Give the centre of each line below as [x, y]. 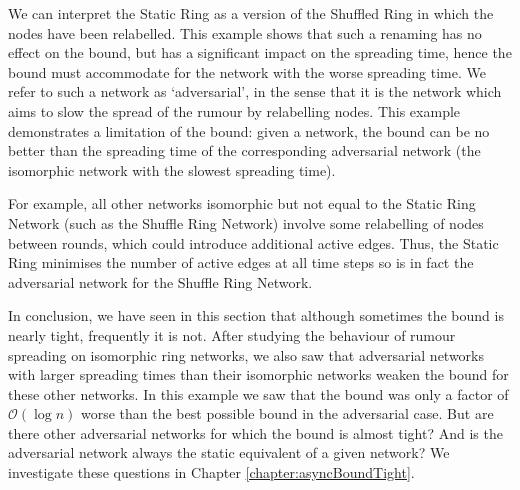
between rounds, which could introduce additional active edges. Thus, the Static [253, 242]
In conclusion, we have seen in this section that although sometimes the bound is [256, 315]
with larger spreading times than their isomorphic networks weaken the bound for [258, 374]
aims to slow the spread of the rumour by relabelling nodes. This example [234, 110]
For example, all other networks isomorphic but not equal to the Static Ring [242, 203]
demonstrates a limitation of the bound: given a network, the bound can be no [249, 130]
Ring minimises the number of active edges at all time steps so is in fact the [241, 262]
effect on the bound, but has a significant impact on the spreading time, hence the [260, 52]
